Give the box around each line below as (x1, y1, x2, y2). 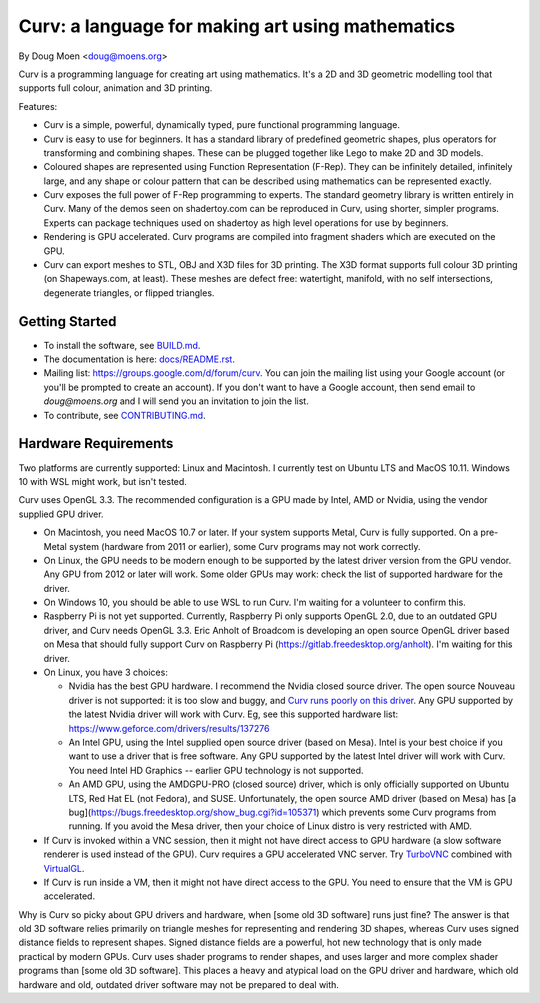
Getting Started (18, 313, 117, 330)
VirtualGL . (43, 862, 85, 874)
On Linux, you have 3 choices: (43, 666, 169, 679)
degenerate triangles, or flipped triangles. (43, 286, 215, 299)
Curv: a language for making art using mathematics (18, 15, 456, 37)
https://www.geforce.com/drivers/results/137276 (68, 722, 270, 734)
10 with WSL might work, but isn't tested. (18, 475, 187, 487)
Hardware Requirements (18, 435, 174, 452)
